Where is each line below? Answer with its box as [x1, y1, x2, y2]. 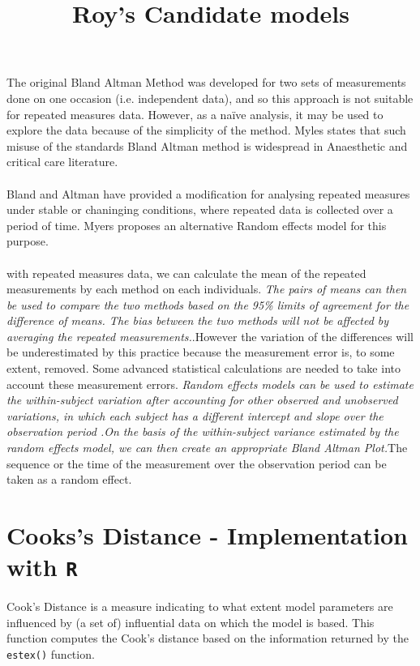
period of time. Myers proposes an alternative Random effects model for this [6, 216, 387, 233]
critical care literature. [6, 153, 118, 170]
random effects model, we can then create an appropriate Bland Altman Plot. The [6, 439, 408, 456]
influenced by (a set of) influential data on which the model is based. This [6, 613, 375, 630]
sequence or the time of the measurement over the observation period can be [6, 455, 387, 472]
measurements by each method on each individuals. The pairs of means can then [6, 280, 407, 297]
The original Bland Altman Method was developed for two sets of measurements [6, 74, 406, 91]
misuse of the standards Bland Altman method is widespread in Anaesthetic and [6, 137, 408, 154]
